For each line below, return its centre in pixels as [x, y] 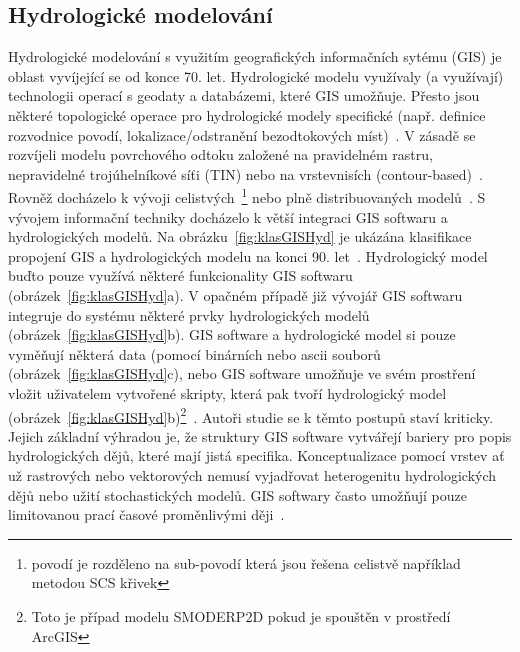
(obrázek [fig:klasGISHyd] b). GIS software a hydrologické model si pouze [232, 334]
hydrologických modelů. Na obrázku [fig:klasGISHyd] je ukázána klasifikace [240, 236]
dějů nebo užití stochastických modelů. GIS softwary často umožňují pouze [237, 494]
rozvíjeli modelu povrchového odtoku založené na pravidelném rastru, [220, 154]
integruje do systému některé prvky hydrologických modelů [189, 314]
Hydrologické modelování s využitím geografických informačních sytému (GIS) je [255, 56]
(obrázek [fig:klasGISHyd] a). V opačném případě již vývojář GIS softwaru [235, 294]
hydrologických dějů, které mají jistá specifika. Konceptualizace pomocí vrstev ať [256, 455]
